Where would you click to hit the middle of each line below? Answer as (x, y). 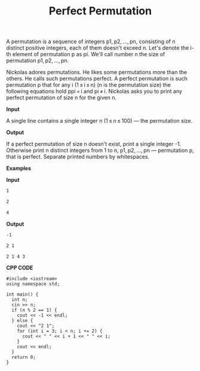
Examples (19, 168)
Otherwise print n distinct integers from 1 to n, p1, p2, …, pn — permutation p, (100, 150)
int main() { (22, 294)
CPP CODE (20, 268)
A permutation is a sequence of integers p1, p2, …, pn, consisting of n (91, 42)
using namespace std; (33, 284)
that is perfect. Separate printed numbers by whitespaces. (78, 157)
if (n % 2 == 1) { (35, 310)
